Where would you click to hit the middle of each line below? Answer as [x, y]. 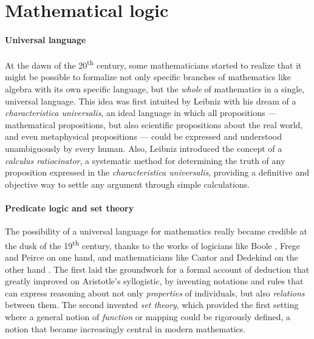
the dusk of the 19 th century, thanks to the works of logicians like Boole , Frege [152, 244]
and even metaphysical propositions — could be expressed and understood [143, 136]
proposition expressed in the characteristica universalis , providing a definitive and [157, 172]
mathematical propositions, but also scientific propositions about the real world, [154, 124]
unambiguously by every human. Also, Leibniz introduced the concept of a [144, 148]
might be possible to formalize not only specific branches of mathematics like [148, 77]
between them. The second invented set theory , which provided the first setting [152, 305]
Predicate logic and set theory [70, 207]
